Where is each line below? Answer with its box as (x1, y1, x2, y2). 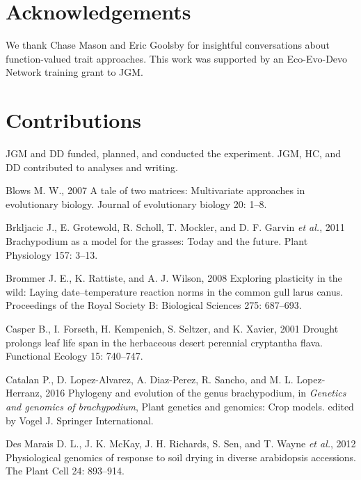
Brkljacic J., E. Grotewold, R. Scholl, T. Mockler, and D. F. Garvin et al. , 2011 (6, 220, 345, 234)
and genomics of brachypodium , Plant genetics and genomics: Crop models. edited (6, 399, 354, 413)
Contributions (6, 106, 142, 134)
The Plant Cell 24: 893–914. (6, 463, 125, 478)
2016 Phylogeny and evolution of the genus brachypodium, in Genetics (45, 385, 346, 400)
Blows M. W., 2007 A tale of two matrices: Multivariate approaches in (6, 183, 305, 198)
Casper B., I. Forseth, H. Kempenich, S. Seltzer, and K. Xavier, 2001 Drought (6, 321, 339, 335)
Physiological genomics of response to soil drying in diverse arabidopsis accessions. (6, 449, 357, 464)
